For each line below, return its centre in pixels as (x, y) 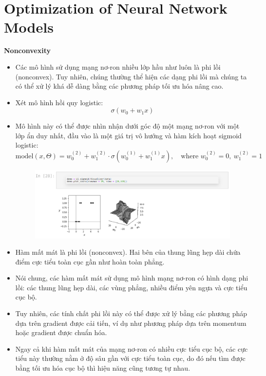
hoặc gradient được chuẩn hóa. (61, 332)
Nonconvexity (27, 50)
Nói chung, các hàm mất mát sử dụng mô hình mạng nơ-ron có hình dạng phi (132, 278)
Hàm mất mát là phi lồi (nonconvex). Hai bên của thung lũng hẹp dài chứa (128, 252)
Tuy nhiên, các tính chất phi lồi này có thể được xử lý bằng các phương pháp (131, 313)
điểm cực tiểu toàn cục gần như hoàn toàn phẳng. (90, 261)
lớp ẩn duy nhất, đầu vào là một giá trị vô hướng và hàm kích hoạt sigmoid (128, 135)
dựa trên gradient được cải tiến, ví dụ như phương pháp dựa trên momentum (131, 323)
